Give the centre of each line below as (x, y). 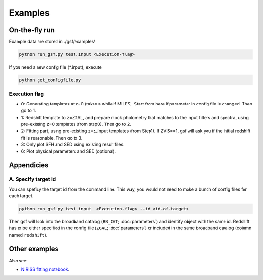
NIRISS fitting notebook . (45, 269)
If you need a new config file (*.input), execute (56, 67)
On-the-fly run (32, 30)
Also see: (18, 261)
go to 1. (28, 111)
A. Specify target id (32, 179)
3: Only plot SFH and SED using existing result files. (73, 145)
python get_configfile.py (50, 80)
